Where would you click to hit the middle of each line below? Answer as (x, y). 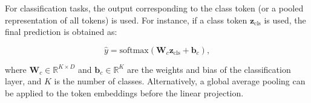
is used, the (285, 20)
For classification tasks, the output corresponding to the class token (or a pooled (154, 8)
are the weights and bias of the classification (209, 69)
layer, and (23, 81)
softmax (134, 50)
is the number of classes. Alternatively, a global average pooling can (180, 81)
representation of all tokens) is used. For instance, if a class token (126, 20)
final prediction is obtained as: (61, 32)
